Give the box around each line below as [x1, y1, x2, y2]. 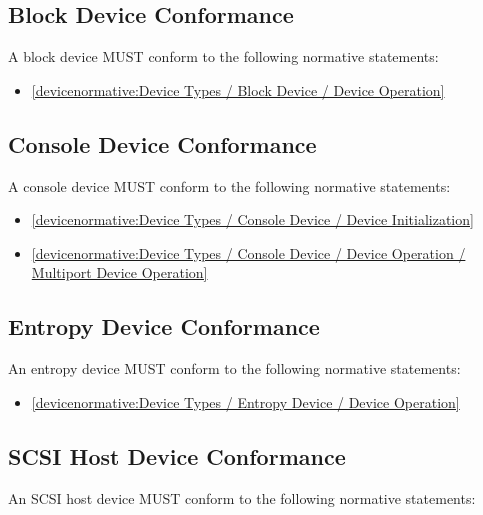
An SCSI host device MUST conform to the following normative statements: [8, 487, 476, 508]
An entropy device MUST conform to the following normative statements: [8, 358, 461, 379]
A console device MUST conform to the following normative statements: [8, 175, 451, 196]
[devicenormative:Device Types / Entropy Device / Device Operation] [31, 391, 460, 412]
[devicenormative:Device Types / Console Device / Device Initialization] [31, 209, 474, 230]
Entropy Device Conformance [8, 311, 320, 342]
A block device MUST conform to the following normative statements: [8, 46, 439, 67]
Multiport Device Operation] [31, 262, 208, 283]
